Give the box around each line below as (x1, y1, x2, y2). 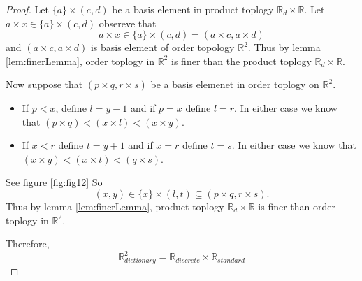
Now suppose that (6, 77, 83, 92)
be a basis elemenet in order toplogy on (150, 77, 319, 92)
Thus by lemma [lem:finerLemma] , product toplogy (6, 199, 224, 213)
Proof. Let (6, 2, 49, 16)
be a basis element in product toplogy (112, 2, 274, 16)
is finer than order (258, 199, 336, 213)
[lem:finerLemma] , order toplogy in (6, 53, 155, 68)
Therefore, (6, 236, 50, 251)
